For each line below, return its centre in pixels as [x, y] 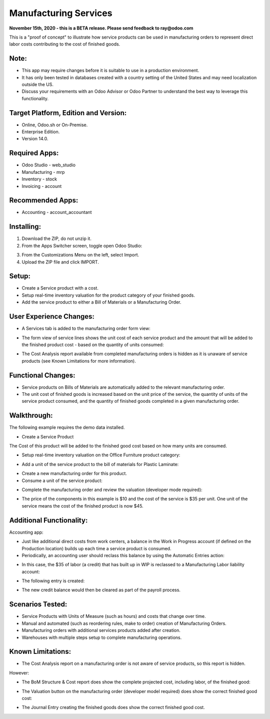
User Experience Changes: [52, 316]
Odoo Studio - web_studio [49, 165]
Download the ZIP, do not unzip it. [57, 238]
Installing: [25, 227]
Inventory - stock [39, 179]
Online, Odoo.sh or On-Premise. [55, 125]
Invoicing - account [42, 186]
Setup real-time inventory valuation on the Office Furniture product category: [101, 455]
